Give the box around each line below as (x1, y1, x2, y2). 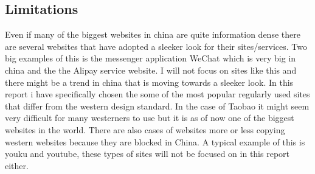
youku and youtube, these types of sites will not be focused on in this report (5, 147, 290, 160)
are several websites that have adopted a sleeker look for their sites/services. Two (5, 40, 307, 52)
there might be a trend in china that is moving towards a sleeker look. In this (5, 75, 294, 88)
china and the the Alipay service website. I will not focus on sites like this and (5, 63, 297, 76)
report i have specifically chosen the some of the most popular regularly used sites (5, 88, 310, 100)
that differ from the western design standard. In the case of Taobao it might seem (5, 99, 310, 112)
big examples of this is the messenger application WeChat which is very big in (5, 52, 296, 64)
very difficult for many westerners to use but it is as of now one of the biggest (5, 111, 294, 124)
